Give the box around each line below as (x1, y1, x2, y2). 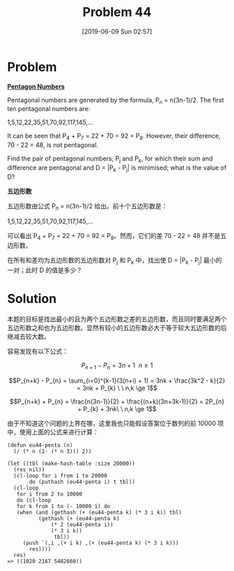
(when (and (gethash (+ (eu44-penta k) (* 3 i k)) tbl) (16, 509, 182, 516)
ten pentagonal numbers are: (7, 105, 91, 113)
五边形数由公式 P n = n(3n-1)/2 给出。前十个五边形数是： (7, 202, 168, 212)
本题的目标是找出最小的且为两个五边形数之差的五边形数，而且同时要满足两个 (7, 315, 227, 323)
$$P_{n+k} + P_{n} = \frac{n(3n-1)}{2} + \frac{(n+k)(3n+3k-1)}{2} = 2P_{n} (9, 397, 225, 406)
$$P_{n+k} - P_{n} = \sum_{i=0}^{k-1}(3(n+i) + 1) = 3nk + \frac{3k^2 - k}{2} (8, 376, 226, 385)
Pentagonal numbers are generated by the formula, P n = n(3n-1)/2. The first (7, 96, 224, 105)
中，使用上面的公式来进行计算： (7, 428, 99, 436)
